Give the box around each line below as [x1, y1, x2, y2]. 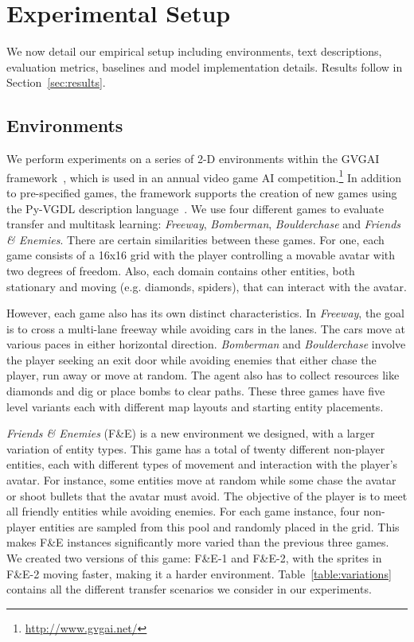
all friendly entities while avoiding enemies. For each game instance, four [6, 503, 360, 519]
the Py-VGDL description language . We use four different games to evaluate [6, 200, 384, 216]
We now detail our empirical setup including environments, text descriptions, [6, 43, 382, 60]
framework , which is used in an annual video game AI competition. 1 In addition [6, 166, 402, 185]
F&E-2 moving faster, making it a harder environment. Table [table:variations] [6, 565, 392, 582]
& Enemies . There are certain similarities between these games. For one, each [6, 231, 385, 247]
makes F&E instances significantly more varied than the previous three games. [6, 534, 389, 551]
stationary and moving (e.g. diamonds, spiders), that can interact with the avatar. [6, 278, 407, 294]
